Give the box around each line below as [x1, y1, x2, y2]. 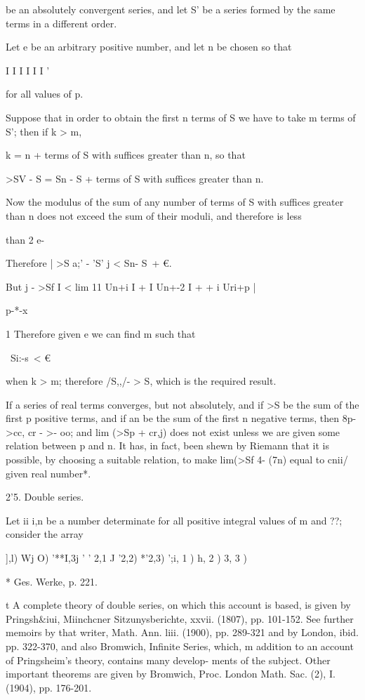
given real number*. [6, 465, 91, 480]
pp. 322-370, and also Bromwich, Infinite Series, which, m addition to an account [6, 639, 354, 653]
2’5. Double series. [6, 489, 84, 504]
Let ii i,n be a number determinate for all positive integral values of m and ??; [6, 513, 343, 527]
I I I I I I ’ [6, 62, 50, 77]
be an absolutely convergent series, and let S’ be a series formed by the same [6, 2, 336, 16]
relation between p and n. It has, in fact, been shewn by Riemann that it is [6, 438, 329, 453]
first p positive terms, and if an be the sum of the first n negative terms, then [6, 411, 340, 425]
